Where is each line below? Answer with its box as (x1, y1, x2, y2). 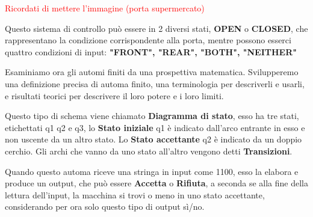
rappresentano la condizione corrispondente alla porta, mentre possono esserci (5, 34, 291, 46)
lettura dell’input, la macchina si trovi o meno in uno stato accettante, (5, 188, 265, 201)
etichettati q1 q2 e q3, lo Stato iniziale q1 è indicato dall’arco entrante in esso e (5, 121, 305, 133)
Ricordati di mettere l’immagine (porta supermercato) (5, 2, 205, 14)
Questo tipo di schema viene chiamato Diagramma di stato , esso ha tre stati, (5, 109, 299, 122)
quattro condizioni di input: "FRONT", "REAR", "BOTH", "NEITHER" (5, 45, 297, 58)
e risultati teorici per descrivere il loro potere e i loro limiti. (5, 89, 224, 102)
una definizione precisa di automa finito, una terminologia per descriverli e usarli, (5, 77, 305, 90)
